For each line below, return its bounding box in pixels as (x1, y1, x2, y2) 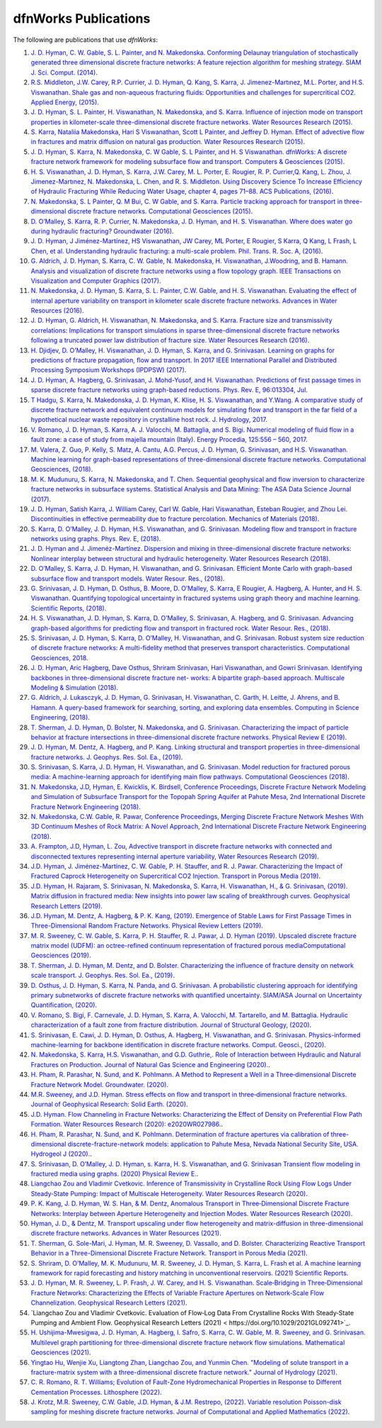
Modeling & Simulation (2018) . (30, 683, 119, 691)
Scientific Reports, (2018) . (30, 603, 107, 613)
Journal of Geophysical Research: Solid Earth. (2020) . (30, 1100, 188, 1109)
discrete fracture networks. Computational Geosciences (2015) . (67, 207, 253, 216)
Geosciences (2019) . (30, 951, 91, 960)
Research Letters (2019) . (30, 901, 103, 910)
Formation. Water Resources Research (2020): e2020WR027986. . (30, 1120, 223, 1129)
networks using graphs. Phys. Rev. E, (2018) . (30, 535, 161, 543)
